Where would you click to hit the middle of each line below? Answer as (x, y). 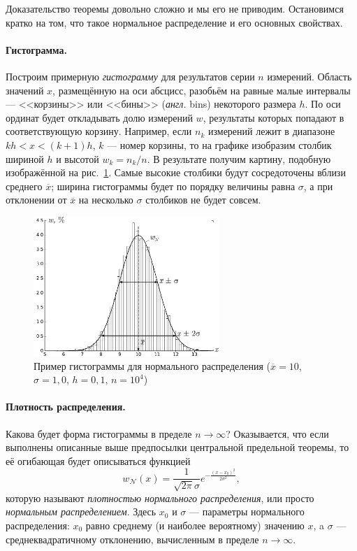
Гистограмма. (36, 49)
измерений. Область (309, 76)
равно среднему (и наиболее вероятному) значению (195, 525)
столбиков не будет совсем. (203, 200)
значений (25, 90)
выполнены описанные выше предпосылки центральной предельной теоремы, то (177, 447)
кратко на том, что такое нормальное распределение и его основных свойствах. (174, 22)
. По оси (323, 104)
